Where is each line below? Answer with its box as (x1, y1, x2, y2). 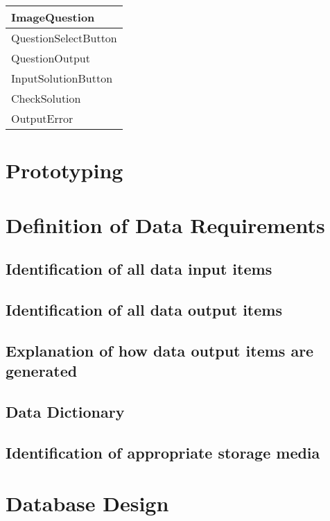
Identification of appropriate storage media (6, 441, 320, 463)
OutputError (11, 110, 73, 126)
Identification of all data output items (6, 298, 282, 320)
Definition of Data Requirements (6, 210, 325, 239)
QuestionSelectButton (11, 30, 117, 46)
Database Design (6, 489, 169, 518)
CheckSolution (11, 90, 81, 106)
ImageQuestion (11, 9, 95, 25)
